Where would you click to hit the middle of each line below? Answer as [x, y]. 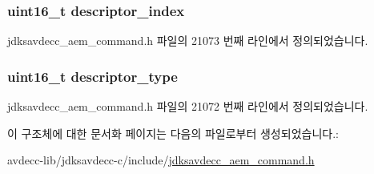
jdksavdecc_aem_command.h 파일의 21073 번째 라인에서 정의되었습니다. [188, 40]
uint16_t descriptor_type [92, 76]
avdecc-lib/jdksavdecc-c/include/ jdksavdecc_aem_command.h [161, 160]
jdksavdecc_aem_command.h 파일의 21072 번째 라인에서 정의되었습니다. [188, 106]
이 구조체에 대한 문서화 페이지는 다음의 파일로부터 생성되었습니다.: [173, 133]
